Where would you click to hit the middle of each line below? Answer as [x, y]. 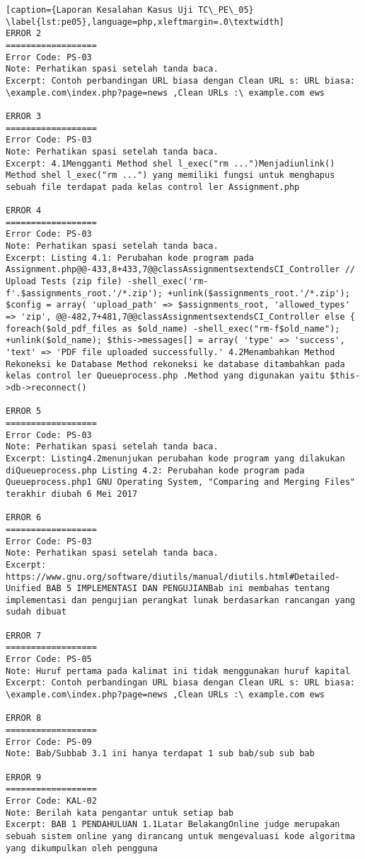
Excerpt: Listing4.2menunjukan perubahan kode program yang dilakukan [175, 458]
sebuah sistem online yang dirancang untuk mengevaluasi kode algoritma [180, 836]
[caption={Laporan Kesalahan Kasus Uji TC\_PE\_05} [130, 10]
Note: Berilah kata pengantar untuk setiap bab [120, 813]
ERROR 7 [24, 635]
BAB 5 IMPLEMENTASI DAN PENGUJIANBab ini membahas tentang [188, 589]
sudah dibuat [36, 612]
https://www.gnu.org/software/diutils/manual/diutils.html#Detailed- [173, 577]
